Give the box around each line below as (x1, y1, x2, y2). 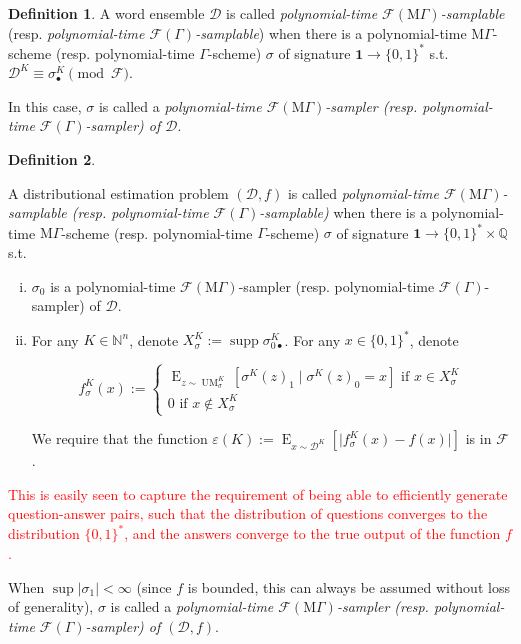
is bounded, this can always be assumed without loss (187, 576, 510, 597)
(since (136, 576, 172, 597)
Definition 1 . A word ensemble (8, 3, 205, 23)
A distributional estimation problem (8, 182, 229, 203)
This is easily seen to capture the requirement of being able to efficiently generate (8, 483, 508, 504)
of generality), (8, 596, 94, 617)
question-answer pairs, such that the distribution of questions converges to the (8, 503, 488, 524)
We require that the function (31, 428, 208, 449)
